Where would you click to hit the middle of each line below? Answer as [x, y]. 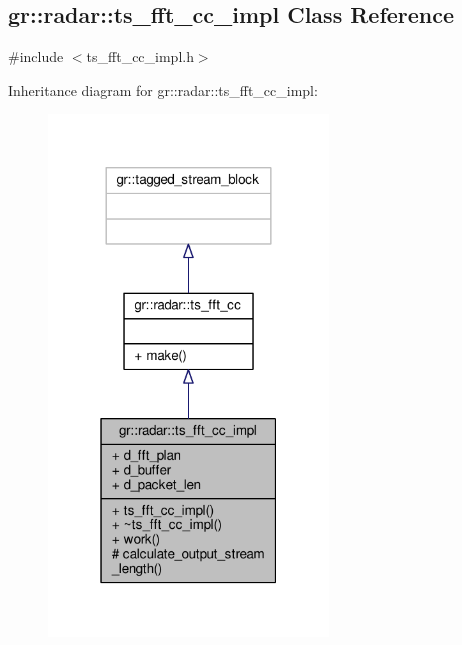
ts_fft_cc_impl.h [140, 56]
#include [36, 56]
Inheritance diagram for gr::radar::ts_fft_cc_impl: [163, 89]
